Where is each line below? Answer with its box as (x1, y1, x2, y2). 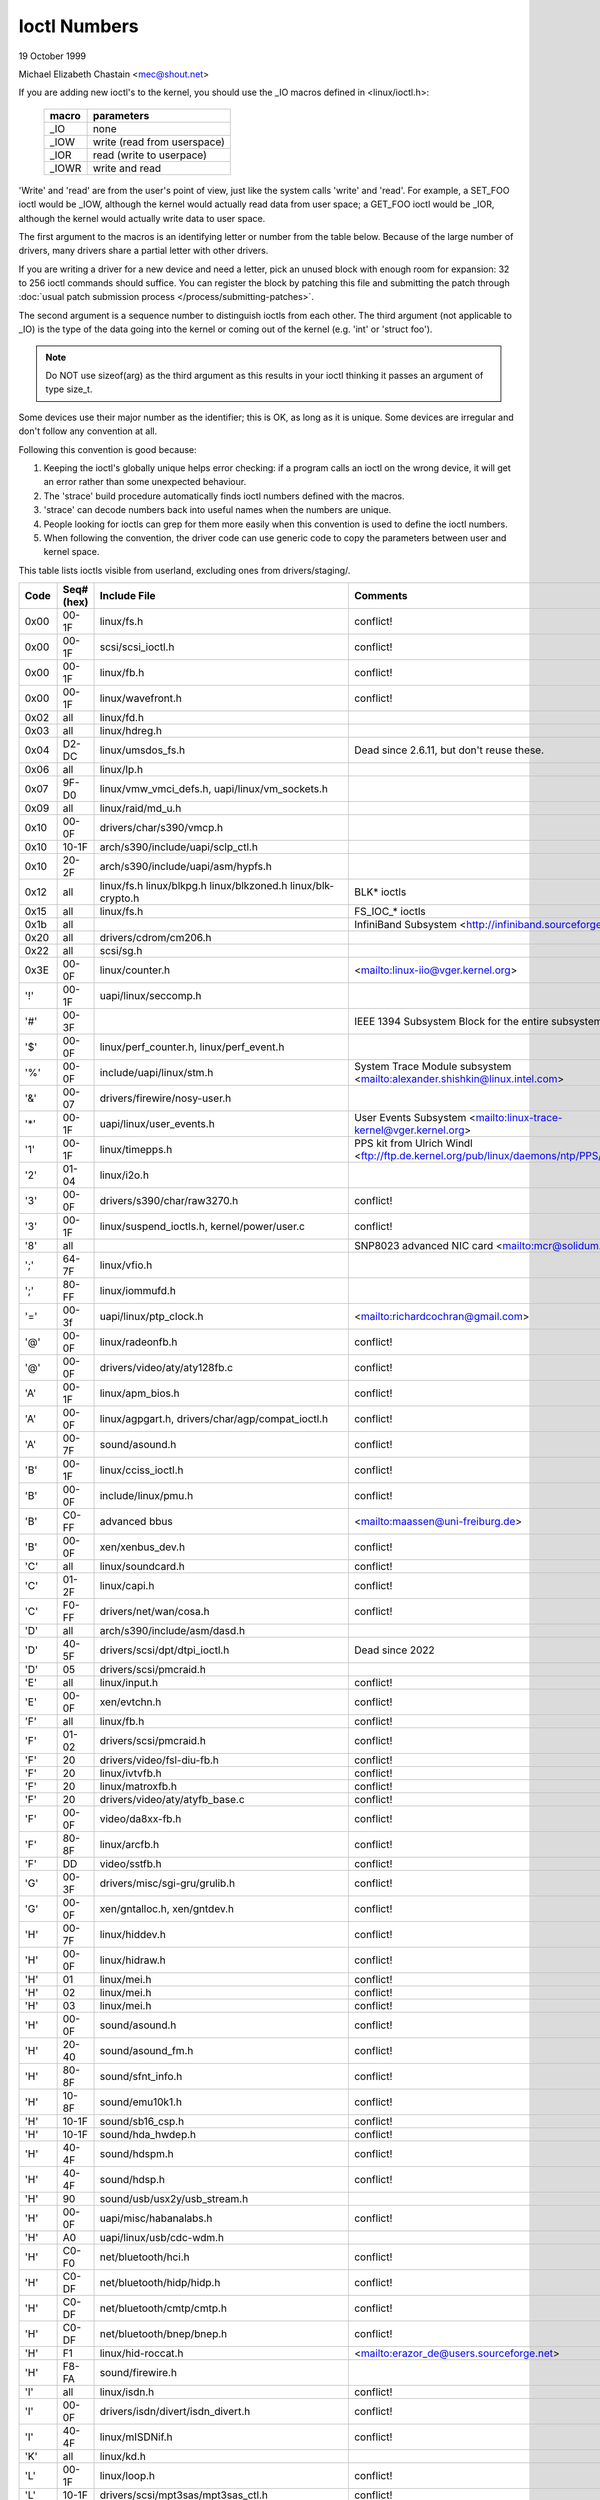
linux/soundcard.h (99, 1560, 185, 1574)
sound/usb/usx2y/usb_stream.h (99, 2192, 249, 2206)
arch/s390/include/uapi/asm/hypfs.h (99, 860, 272, 874)
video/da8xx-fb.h (99, 1812, 182, 1826)
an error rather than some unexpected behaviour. (43, 476, 247, 488)
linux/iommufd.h (99, 1284, 177, 1298)
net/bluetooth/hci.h (99, 2250, 190, 2264)
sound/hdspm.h (99, 2147, 174, 2161)
